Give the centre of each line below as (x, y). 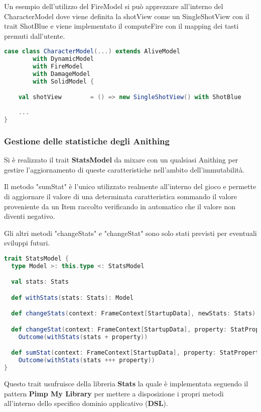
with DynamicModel (63, 59)
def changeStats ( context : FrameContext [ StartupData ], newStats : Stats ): (135, 314)
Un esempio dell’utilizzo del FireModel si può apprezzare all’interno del (114, 6)
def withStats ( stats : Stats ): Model (72, 298)
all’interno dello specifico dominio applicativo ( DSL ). (86, 403)
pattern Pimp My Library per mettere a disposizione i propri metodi (114, 393)
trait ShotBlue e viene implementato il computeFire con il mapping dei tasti (121, 26)
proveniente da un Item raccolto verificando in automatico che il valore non (120, 206)
